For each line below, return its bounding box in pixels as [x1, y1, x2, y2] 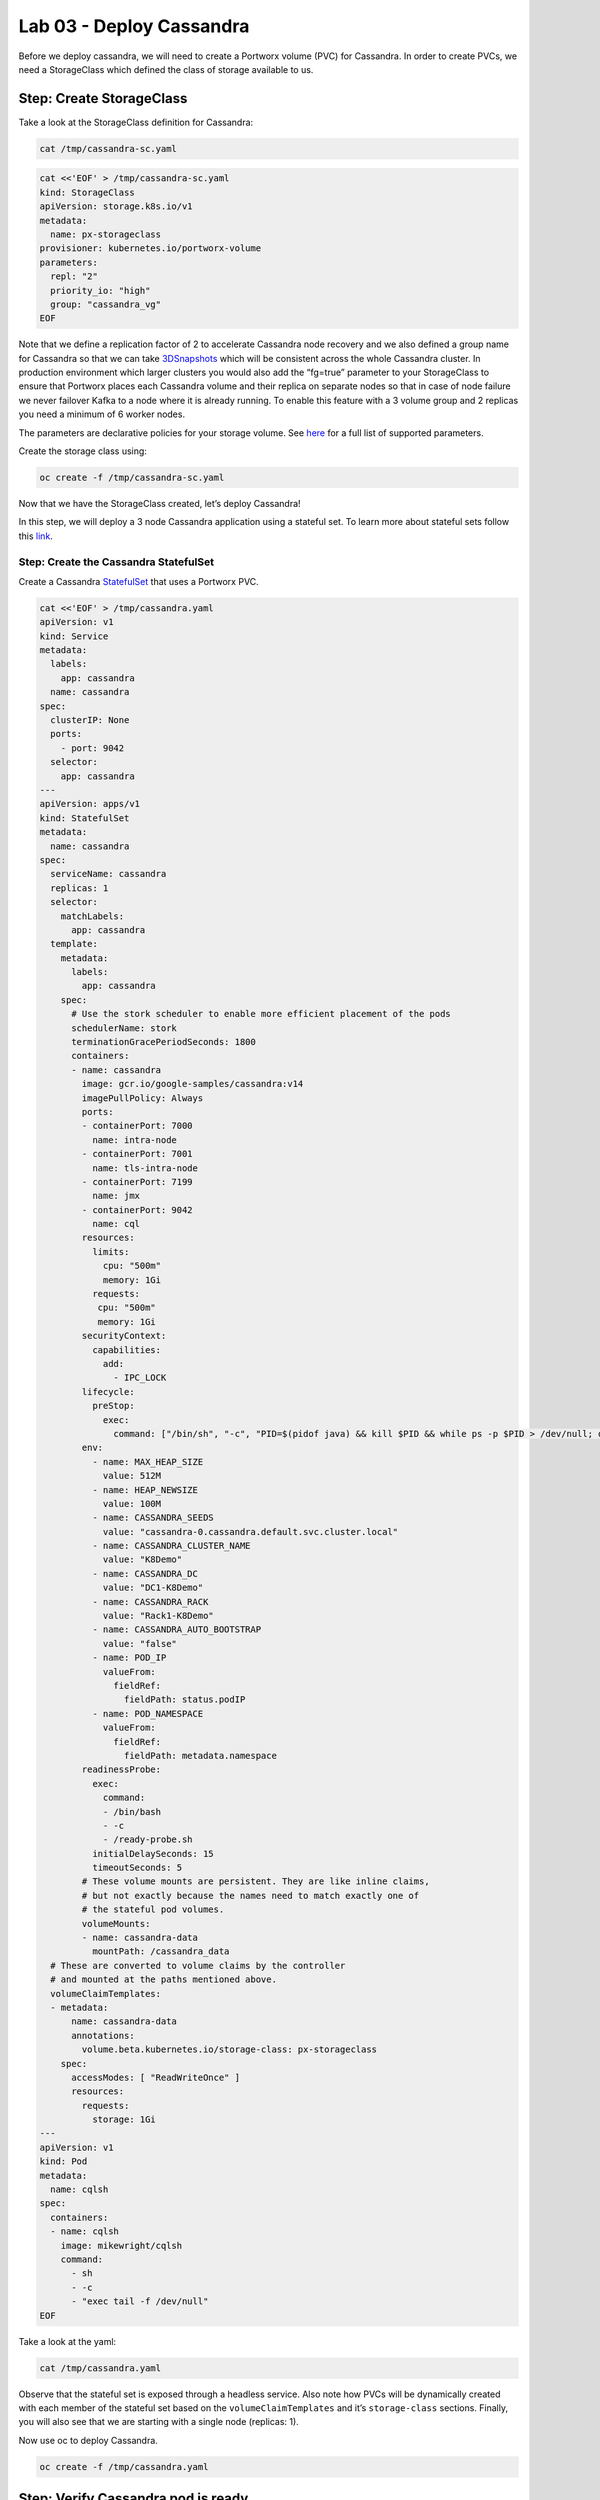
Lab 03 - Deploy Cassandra [18, 15, 250, 37]
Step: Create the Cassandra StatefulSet [18, 555, 215, 569]
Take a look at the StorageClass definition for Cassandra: [18, 116, 254, 128]
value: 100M [102, 1498, 162, 1509]
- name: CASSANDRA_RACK [91, 1596, 209, 1607]
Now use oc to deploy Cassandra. [18, 2434, 159, 2446]
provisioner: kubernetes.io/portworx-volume [39, 243, 262, 254]
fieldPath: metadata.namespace [123, 1750, 277, 1761]
